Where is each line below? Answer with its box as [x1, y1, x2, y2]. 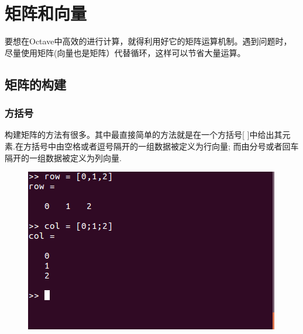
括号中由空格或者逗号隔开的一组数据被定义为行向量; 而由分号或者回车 [31, 140, 299, 152]
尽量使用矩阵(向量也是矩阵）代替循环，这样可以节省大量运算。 [5, 46, 246, 58]
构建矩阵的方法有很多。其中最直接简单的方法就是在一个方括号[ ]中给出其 [5, 128, 283, 141]
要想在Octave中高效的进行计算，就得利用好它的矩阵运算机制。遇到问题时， [5, 35, 292, 47]
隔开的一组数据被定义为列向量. [5, 151, 122, 163]
